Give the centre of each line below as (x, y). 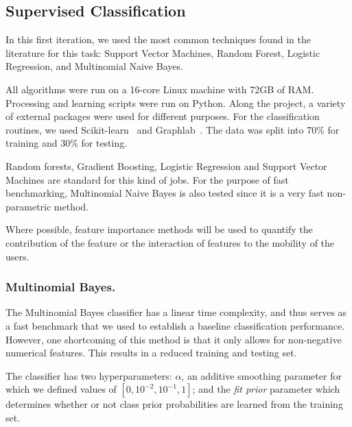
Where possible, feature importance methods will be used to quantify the (159, 229)
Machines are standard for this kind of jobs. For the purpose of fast (147, 179)
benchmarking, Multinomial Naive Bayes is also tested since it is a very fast (165, 193)
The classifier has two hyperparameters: (89, 375)
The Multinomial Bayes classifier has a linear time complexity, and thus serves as (176, 312)
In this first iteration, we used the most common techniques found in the (158, 39)
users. (17, 256)
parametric (28, 206)
